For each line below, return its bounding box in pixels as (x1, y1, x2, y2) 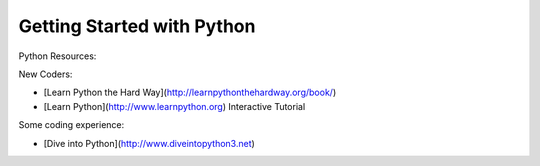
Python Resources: (18, 50, 97, 62)
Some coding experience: (18, 119, 125, 131)
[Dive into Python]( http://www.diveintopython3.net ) (43, 137, 255, 149)
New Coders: (18, 68, 73, 80)
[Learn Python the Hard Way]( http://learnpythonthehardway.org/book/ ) (43, 86, 337, 99)
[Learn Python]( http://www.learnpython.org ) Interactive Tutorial (43, 100, 306, 112)
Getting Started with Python (18, 15, 256, 37)
